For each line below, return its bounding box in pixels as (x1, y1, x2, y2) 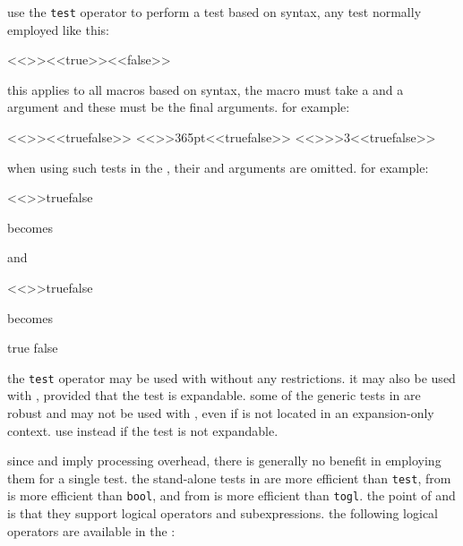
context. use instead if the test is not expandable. (7, 421, 279, 439)
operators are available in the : (7, 521, 176, 540)
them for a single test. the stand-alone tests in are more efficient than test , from (7, 468, 451, 487)
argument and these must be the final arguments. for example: (7, 98, 350, 116)
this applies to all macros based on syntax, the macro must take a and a (7, 80, 404, 98)
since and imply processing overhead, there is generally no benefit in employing (7, 451, 442, 470)
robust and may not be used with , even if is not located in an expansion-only (7, 404, 434, 422)
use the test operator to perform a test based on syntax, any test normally (7, 3, 422, 21)
